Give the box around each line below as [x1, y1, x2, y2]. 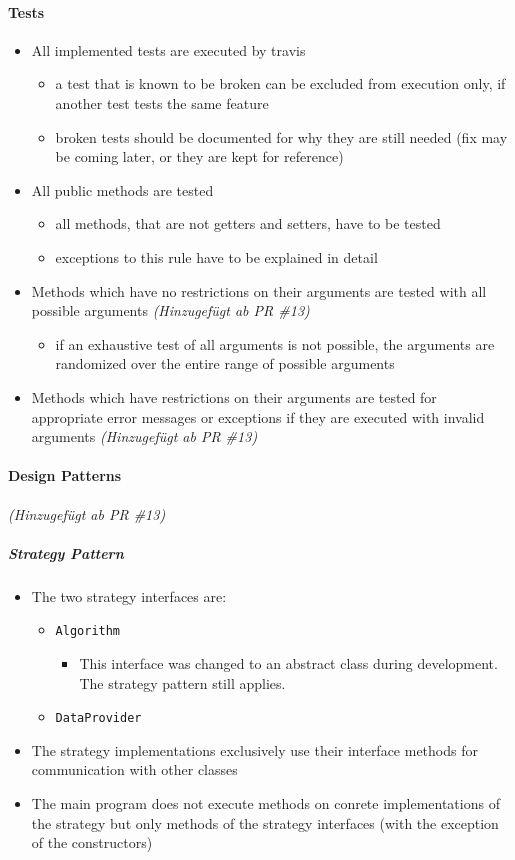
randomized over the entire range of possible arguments [55, 353, 395, 374]
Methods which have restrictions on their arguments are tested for [31, 386, 437, 407]
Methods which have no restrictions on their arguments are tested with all [31, 280, 487, 301]
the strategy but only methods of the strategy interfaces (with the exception [31, 812, 499, 833]
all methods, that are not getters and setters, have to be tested [55, 213, 441, 234]
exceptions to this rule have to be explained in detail [55, 246, 378, 267]
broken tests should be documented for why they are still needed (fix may [55, 126, 508, 147]
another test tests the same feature [55, 92, 269, 113]
